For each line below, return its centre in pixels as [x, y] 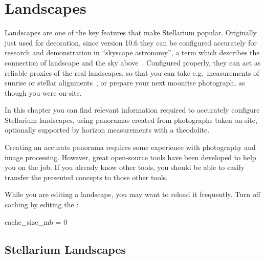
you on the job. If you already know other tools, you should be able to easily [125, 167]
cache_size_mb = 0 [36, 221]
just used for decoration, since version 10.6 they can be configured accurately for [131, 42]
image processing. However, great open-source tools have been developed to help [130, 157]
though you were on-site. [43, 92]
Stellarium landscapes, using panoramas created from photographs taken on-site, [131, 120]
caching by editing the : [42, 204]
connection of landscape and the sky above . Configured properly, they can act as [133, 62]
